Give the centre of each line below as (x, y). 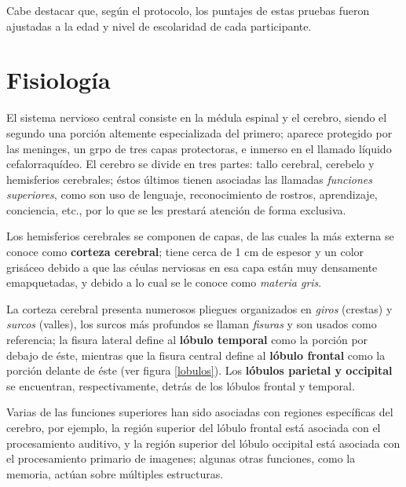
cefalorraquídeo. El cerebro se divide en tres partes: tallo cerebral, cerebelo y (190, 164)
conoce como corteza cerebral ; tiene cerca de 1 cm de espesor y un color (185, 252)
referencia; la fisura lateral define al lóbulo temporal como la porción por (187, 340)
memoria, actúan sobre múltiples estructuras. (115, 473)
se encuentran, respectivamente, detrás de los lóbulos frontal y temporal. (181, 385)
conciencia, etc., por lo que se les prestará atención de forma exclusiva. (176, 209)
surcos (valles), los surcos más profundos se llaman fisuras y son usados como (192, 324)
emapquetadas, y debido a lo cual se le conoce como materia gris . (164, 282)
